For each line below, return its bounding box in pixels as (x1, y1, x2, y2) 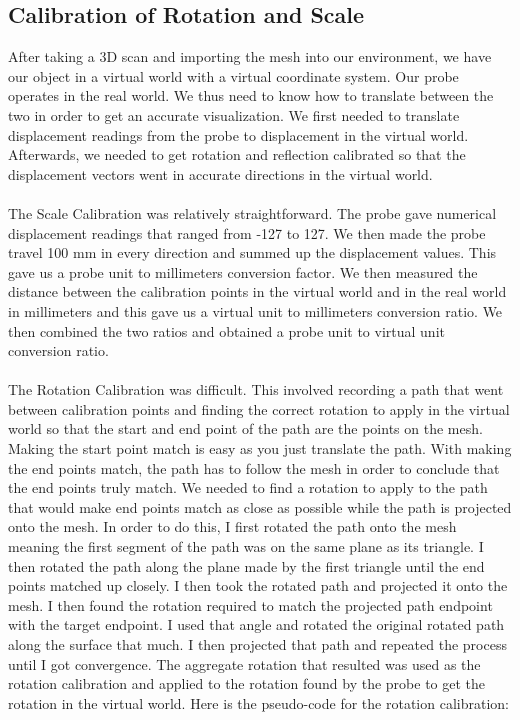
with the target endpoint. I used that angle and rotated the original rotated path (8, 614, 505, 635)
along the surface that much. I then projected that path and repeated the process (8, 634, 507, 655)
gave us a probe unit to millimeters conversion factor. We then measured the (8, 261, 478, 282)
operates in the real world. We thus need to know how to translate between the (8, 85, 494, 106)
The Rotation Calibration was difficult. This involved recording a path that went (8, 379, 504, 400)
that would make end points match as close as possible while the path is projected (8, 496, 512, 517)
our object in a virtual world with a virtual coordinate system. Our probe (8, 65, 459, 86)
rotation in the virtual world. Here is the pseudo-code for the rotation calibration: (8, 692, 509, 713)
